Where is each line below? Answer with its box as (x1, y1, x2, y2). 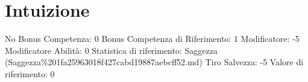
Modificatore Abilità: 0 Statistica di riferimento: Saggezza (5, 44, 218, 56)
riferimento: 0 (5, 67, 55, 80)
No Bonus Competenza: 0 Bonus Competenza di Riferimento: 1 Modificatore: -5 (5, 32, 300, 45)
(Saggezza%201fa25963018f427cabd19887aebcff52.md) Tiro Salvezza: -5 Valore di (5, 56, 304, 68)
